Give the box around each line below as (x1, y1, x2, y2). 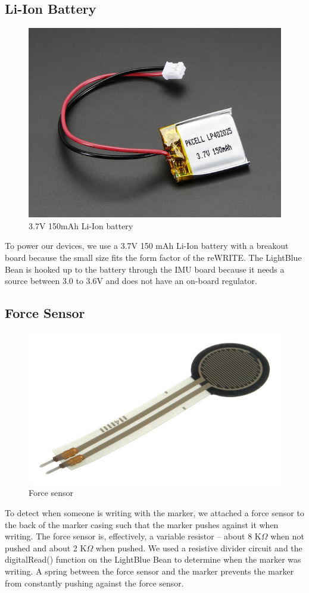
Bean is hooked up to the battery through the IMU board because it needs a (5, 263, 285, 275)
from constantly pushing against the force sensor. (5, 576, 184, 589)
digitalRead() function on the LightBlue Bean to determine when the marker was (5, 553, 301, 566)
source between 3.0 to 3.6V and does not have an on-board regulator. (5, 274, 257, 287)
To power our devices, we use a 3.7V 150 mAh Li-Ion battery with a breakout (5, 239, 289, 252)
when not (270, 530, 304, 542)
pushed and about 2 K (5, 541, 87, 554)
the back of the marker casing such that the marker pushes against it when (5, 518, 279, 530)
